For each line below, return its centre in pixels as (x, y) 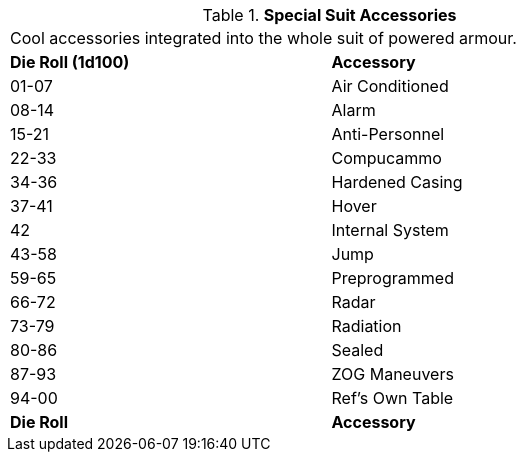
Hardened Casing (397, 182)
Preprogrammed (392, 278)
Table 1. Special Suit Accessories (329, 15)
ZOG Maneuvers (392, 374)
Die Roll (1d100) (70, 62)
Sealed (357, 350)
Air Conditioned (390, 86)
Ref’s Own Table (392, 398)
